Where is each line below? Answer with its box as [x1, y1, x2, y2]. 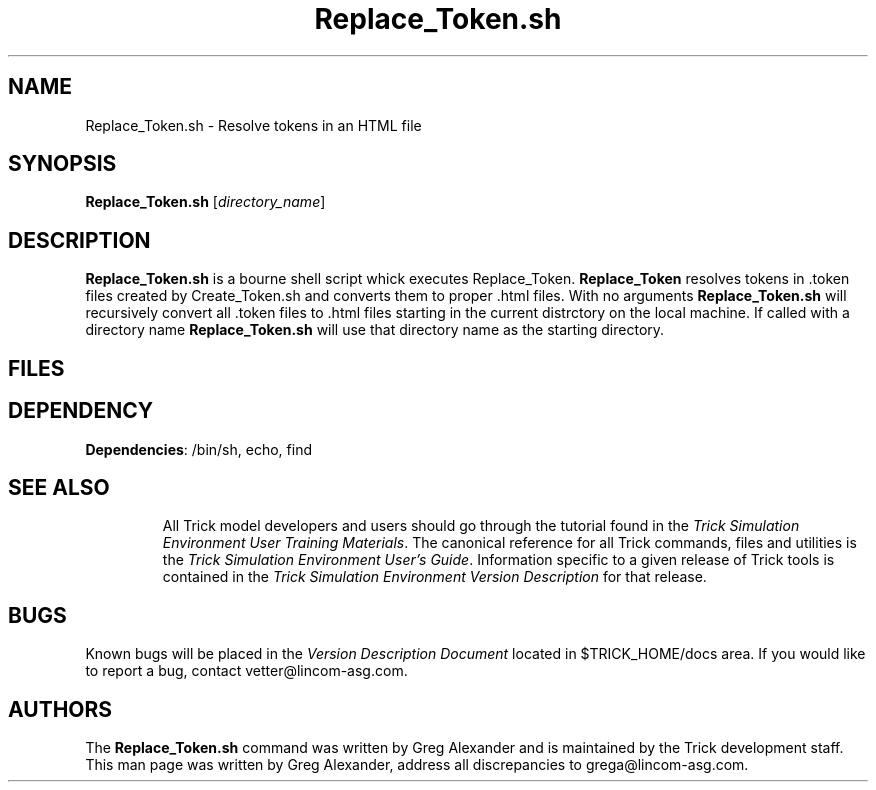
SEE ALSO [8, 474, 110, 500]
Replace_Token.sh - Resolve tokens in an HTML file [85, 116, 422, 134]
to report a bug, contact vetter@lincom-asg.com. [85, 662, 408, 680]
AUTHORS [8, 696, 113, 722]
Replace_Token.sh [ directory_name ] [85, 193, 326, 211]
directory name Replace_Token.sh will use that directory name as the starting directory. [85, 321, 665, 339]
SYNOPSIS [8, 151, 117, 177]
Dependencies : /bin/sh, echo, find [85, 440, 312, 458]
